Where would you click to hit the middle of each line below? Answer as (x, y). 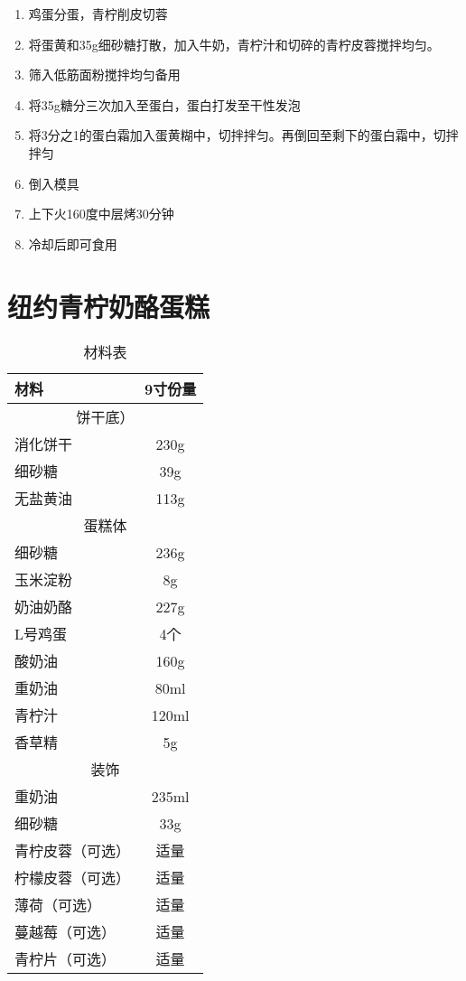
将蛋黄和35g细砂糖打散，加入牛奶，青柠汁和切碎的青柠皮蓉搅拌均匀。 (234, 44)
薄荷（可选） (58, 905)
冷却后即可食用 (73, 243)
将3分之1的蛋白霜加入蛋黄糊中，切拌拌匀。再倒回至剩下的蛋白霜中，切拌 (243, 135)
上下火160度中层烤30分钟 (101, 214)
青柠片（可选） (65, 959)
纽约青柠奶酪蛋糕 (109, 306)
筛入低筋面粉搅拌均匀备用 (104, 75)
